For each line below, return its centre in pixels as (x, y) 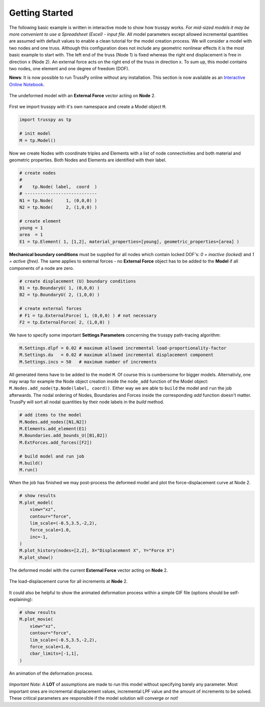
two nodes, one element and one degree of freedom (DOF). (69, 68)
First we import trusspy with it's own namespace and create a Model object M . (88, 107)
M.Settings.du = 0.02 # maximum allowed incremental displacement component (116, 355)
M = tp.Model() (38, 140)
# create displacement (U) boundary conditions (78, 281)
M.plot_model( (36, 502)
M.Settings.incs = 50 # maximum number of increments (88, 362)
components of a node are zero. (41, 268)
